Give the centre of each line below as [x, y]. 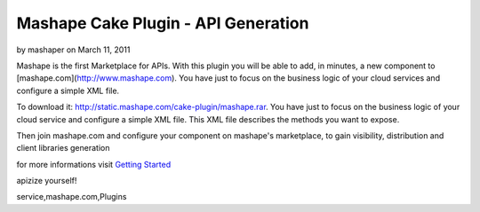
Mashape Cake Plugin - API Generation [163, 23]
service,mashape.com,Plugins [72, 197]
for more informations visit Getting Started [94, 164]
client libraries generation [63, 148]
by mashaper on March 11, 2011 [73, 50]
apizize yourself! [47, 181]
